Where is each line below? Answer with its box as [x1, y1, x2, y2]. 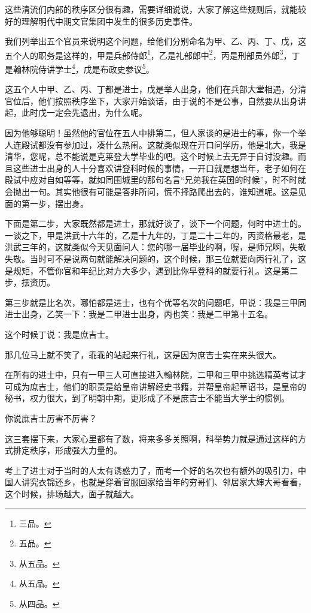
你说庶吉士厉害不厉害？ [5, 411, 97, 424]
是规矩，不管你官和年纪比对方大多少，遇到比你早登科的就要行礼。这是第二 [5, 264, 298, 277]
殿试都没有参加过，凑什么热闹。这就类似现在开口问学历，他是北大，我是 [21, 138, 306, 151]
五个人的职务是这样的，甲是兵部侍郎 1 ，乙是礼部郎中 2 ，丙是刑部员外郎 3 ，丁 [5, 47, 300, 61]
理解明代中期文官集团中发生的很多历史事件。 [21, 14, 197, 27]
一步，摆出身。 [29, 197, 89, 209]
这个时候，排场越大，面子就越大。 [5, 487, 139, 500]
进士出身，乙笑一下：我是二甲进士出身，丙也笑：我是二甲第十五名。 [5, 308, 273, 320]
